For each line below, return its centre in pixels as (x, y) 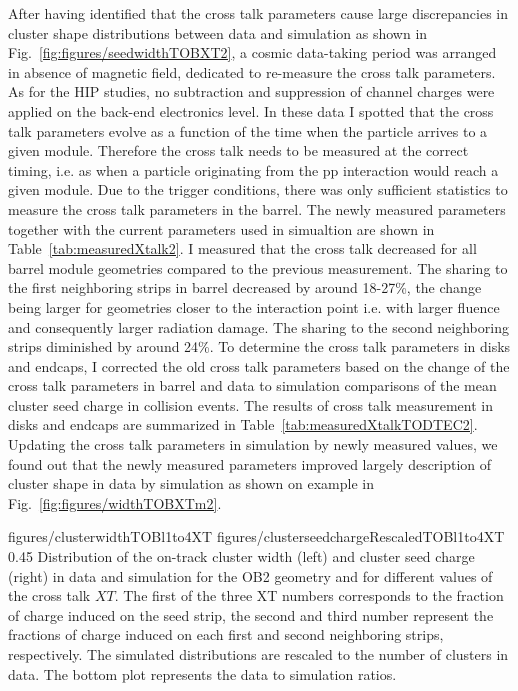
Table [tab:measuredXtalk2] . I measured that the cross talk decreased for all (242, 248)
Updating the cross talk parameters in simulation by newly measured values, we (253, 444)
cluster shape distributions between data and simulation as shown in (218, 32)
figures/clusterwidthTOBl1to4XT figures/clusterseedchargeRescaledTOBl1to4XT (256, 536)
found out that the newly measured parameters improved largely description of (250, 463)
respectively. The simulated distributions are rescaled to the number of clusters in (258, 654)
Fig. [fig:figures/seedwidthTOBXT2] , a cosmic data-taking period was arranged (252, 52)
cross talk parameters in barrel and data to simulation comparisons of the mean (252, 385)
